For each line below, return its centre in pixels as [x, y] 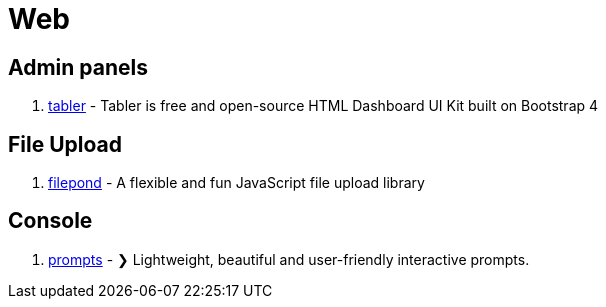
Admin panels [78, 67]
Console [50, 221]
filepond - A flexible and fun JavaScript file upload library [236, 183]
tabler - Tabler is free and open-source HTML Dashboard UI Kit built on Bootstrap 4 [323, 106]
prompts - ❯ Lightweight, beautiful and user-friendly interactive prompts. [289, 259]
